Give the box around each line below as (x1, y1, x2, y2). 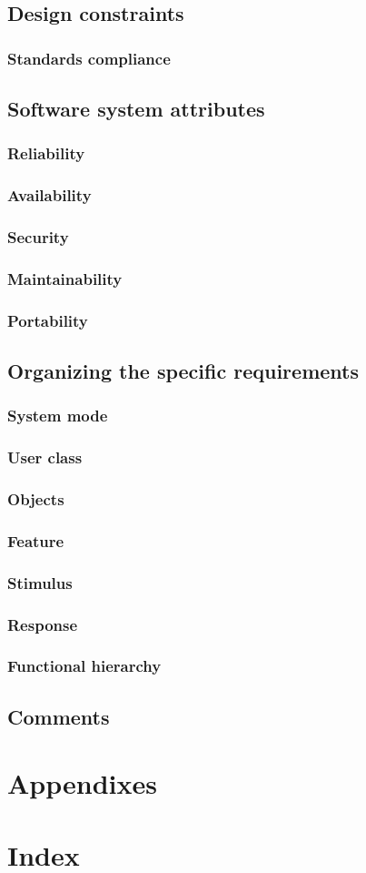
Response (7, 613, 78, 635)
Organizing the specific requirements (7, 357, 359, 385)
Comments (7, 702, 110, 730)
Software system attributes (7, 95, 265, 123)
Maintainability (7, 267, 123, 289)
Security (7, 226, 69, 249)
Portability (7, 309, 88, 331)
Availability (7, 184, 92, 207)
